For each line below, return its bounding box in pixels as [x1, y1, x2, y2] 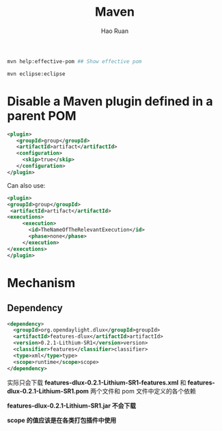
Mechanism [7, 275, 76, 291]
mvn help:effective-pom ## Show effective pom [7, 58, 142, 65]
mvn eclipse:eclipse [7, 70, 66, 77]
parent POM [7, 108, 77, 123]
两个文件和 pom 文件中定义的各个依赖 [89, 386, 196, 395]
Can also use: [7, 181, 46, 189]
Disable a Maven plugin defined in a [7, 93, 213, 109]
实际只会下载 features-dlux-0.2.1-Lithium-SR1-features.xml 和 [7, 378, 186, 386]
